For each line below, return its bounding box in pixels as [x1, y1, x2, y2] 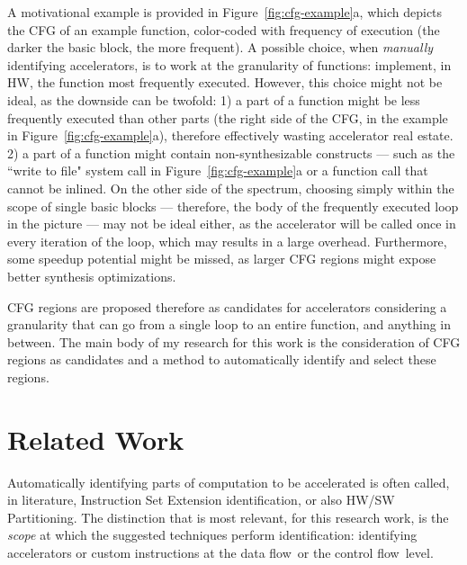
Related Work [7, 420, 184, 457]
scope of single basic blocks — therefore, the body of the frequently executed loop [7, 196, 459, 215]
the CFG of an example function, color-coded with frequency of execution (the [7, 20, 440, 39]
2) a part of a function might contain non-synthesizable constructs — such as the [7, 143, 455, 162]
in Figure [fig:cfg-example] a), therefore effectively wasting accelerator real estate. [7, 126, 454, 145]
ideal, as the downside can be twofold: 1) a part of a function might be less [7, 90, 420, 109]
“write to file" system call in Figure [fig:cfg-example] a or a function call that [7, 161, 428, 180]
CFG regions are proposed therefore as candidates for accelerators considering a [7, 297, 447, 316]
